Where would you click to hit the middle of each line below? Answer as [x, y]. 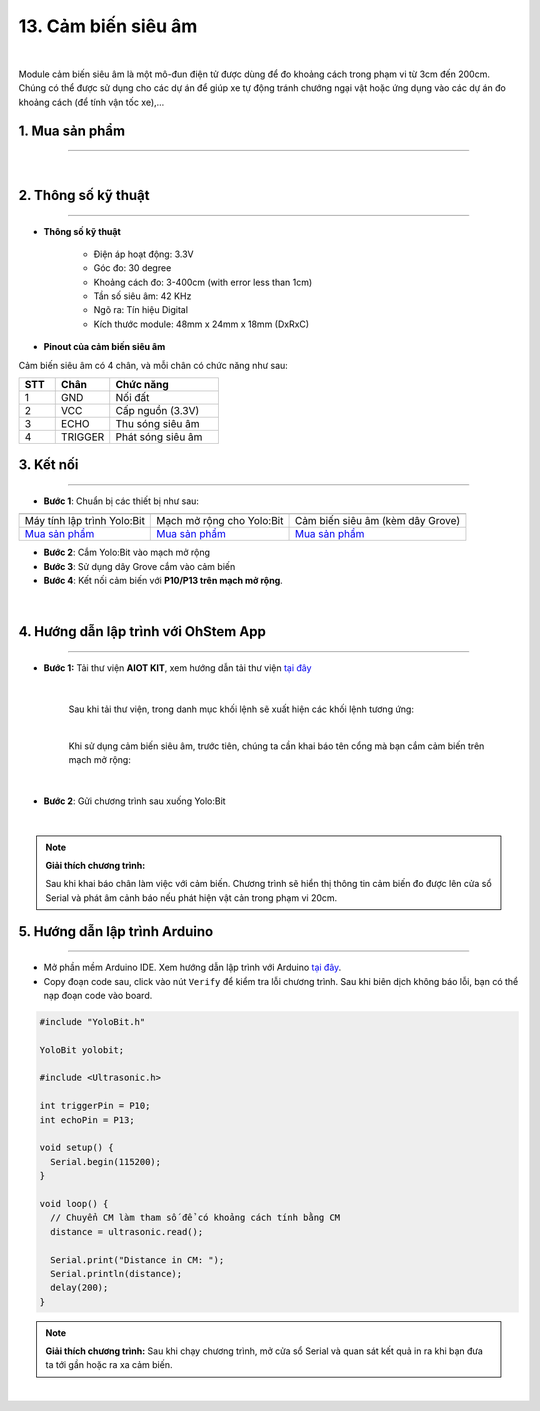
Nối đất [132, 398]
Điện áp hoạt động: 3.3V [143, 254]
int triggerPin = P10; [95, 1106]
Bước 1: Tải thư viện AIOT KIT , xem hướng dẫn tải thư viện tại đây [177, 668]
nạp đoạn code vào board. [98, 995]
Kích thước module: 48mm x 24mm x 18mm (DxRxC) [201, 324]
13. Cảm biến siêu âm [108, 26]
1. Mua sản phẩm [71, 130]
